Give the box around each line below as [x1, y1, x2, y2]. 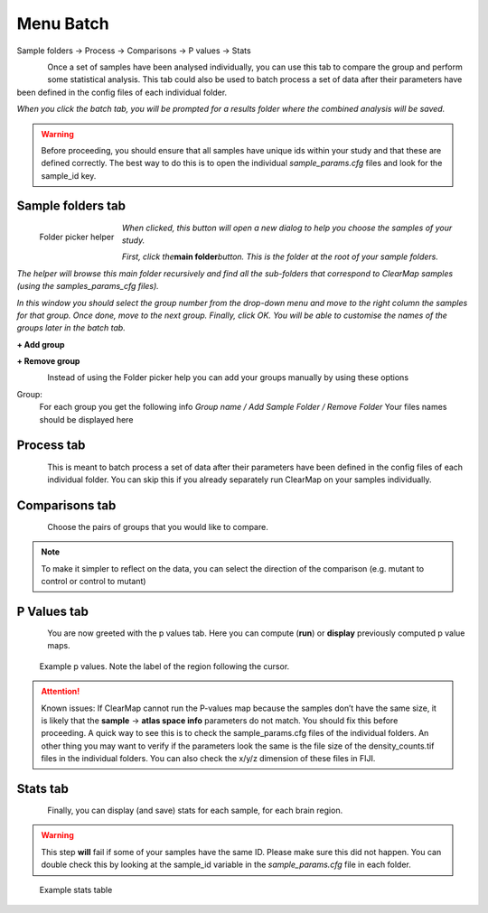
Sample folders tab [16, 199, 127, 214]
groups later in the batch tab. [16, 322, 126, 333]
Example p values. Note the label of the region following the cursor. [39, 660, 290, 672]
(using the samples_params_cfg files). [16, 281, 160, 292]
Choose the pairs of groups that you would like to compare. [47, 521, 268, 532]
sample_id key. [41, 170, 97, 181]
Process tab [16, 438, 86, 453]
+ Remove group [16, 356, 80, 367]
